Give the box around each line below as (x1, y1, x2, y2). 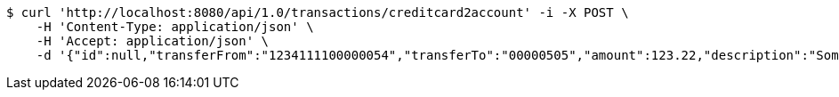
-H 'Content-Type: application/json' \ (36, 20, 314, 34)
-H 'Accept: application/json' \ (36, 34, 270, 48)
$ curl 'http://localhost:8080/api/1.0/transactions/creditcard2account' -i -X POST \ (6, 5, 629, 20)
